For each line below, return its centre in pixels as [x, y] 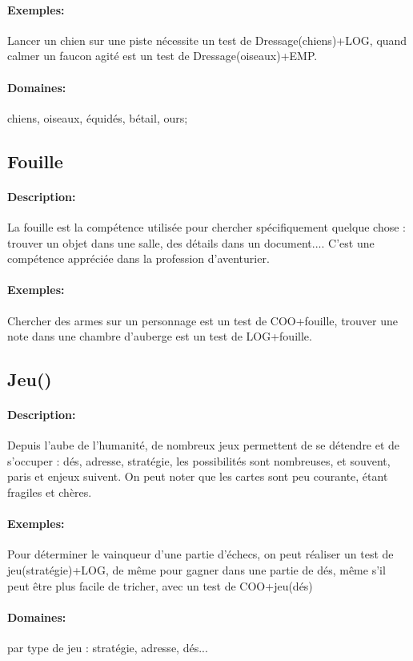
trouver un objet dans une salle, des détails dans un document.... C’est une [191, 242]
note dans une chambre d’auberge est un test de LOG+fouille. [160, 336]
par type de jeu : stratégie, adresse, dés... [108, 648]
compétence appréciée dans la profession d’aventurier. [138, 258]
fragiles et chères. [50, 492]
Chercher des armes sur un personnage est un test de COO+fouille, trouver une [202, 320]
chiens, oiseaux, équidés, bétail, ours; [98, 117]
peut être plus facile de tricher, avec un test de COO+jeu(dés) [160, 585]
